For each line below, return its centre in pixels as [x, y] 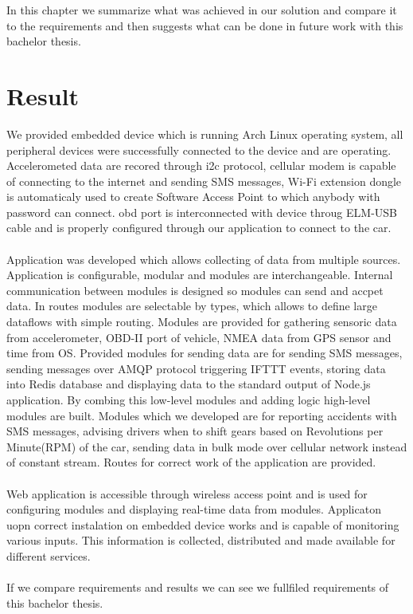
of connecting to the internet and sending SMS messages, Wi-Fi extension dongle [204, 181]
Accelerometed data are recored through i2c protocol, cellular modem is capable [201, 165]
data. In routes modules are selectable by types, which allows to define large [192, 306]
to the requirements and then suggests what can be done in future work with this [205, 25]
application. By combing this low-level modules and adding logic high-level [189, 399]
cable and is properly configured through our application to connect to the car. [199, 228]
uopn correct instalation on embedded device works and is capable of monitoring [203, 524]
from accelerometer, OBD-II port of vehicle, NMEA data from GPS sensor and [199, 337]
